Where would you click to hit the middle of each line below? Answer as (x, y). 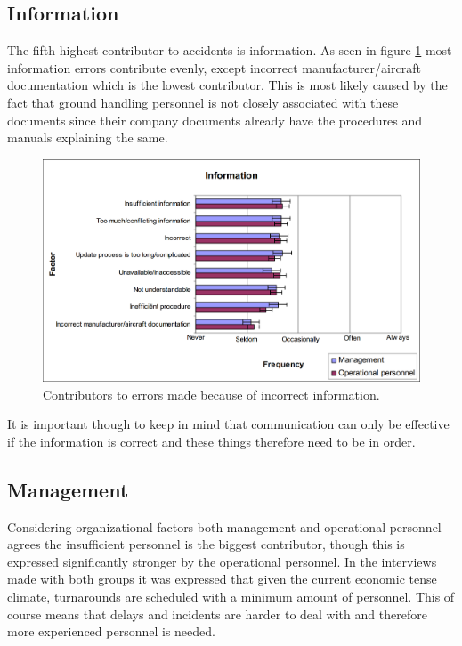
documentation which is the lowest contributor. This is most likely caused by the (227, 85)
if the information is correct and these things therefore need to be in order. (211, 441)
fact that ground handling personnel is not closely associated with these (203, 102)
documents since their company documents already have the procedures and (215, 120)
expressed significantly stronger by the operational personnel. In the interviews (222, 561)
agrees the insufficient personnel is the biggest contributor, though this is (206, 544)
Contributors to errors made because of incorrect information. (211, 394)
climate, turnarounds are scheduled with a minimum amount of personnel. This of (231, 597)
